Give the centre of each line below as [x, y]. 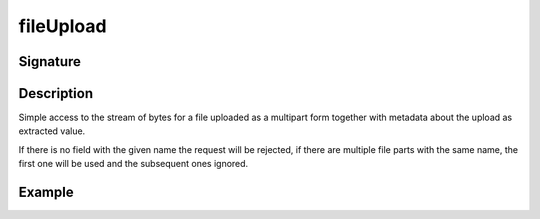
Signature [50, 61]
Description [56, 93]
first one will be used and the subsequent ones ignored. [133, 164]
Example [46, 192]
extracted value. [52, 131]
